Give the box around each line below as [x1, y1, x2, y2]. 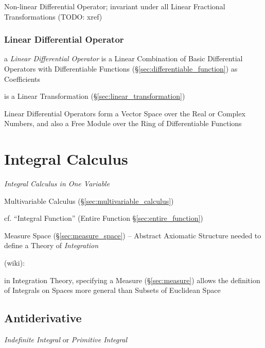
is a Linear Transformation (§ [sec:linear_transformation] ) [4, 91, 185, 101]
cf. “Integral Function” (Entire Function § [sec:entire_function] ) [4, 213, 203, 223]
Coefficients [4, 73, 41, 84]
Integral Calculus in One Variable [4, 178, 110, 189]
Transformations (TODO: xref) [4, 11, 102, 22]
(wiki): [4, 257, 25, 268]
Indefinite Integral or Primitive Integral [4, 334, 128, 345]
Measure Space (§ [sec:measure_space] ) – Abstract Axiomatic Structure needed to [4, 230, 261, 240]
